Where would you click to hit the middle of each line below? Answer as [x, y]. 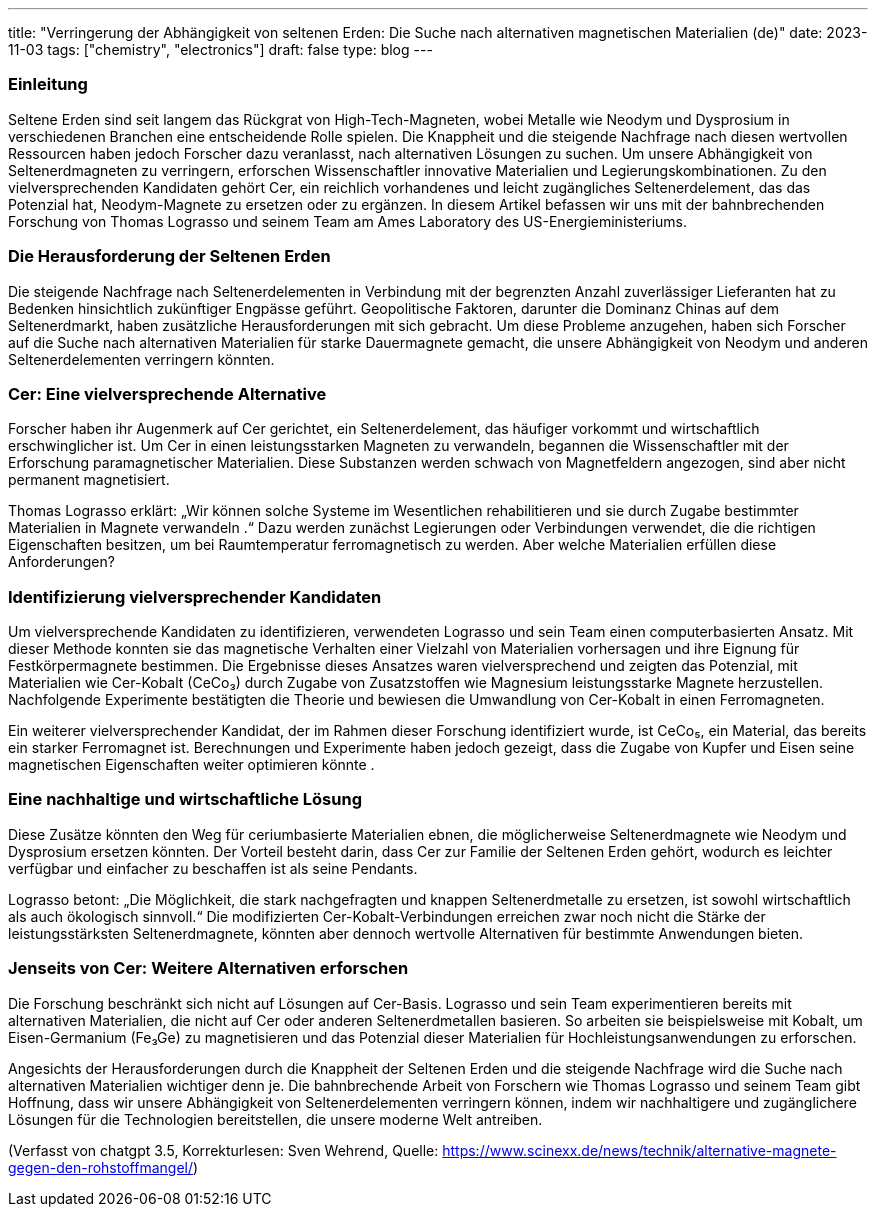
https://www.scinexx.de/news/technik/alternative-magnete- [639, 1150]
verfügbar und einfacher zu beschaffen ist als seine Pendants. [213, 868]
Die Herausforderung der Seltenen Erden [169, 256]
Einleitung [48, 84]
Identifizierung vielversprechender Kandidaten [195, 596]
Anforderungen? [61, 562]
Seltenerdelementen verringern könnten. [141, 359]
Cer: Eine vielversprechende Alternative [167, 393]
